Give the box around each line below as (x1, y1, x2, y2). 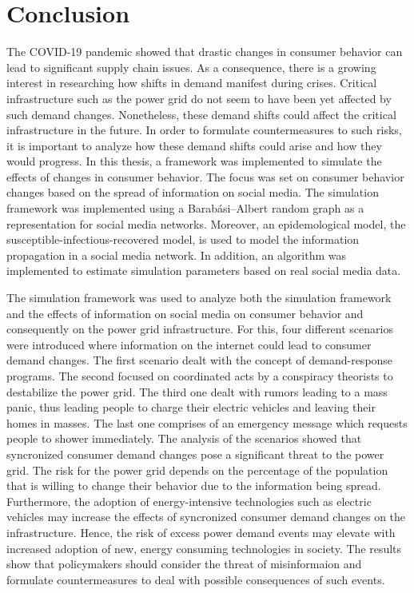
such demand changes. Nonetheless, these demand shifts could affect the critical (6, 105, 396, 122)
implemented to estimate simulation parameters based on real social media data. (6, 262, 401, 279)
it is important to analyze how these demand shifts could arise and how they (6, 137, 382, 153)
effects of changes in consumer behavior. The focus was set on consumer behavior (6, 168, 404, 185)
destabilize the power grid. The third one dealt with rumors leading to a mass (6, 383, 388, 400)
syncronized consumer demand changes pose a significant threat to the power (6, 445, 384, 462)
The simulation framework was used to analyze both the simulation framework (6, 289, 392, 306)
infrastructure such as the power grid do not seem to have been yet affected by (6, 90, 392, 106)
